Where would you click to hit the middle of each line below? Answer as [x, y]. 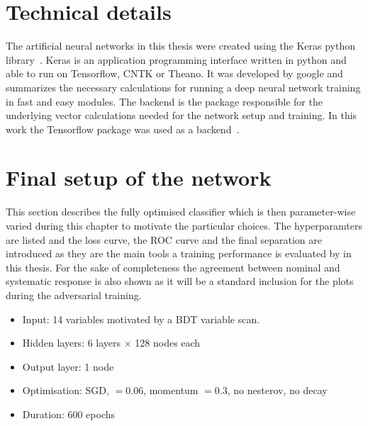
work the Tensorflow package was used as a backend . [123, 129]
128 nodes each [168, 343]
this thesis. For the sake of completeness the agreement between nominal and [173, 267]
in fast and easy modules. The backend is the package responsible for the [164, 101]
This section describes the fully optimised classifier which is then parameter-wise [181, 212]
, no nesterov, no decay [277, 390]
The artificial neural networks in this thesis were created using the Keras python [181, 46]
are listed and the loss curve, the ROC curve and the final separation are [164, 239]
